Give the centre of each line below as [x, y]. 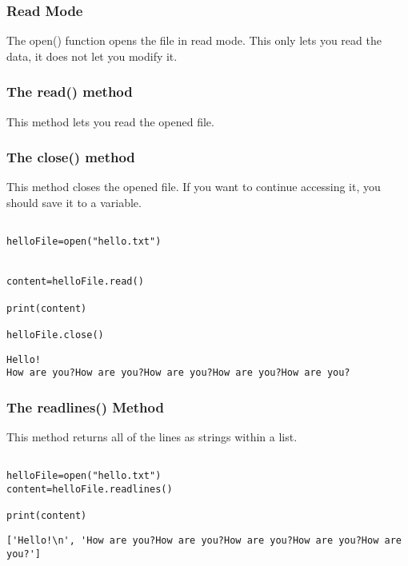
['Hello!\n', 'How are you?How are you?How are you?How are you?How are [204, 540]
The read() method [70, 92]
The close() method [71, 157]
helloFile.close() [55, 335]
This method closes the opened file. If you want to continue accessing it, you [194, 187]
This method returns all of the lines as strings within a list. [152, 437]
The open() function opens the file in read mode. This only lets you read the [194, 40]
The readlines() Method [85, 407]
